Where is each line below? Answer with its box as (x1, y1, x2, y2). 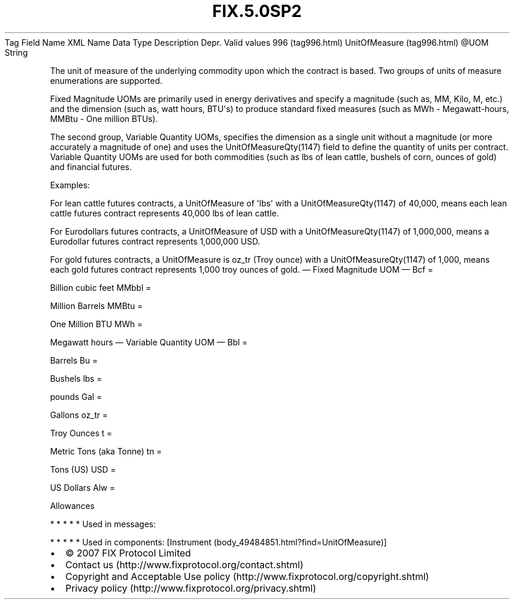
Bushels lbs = (50, 373, 102, 384)
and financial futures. (50, 161, 132, 172)
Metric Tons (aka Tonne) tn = (50, 446, 162, 456)
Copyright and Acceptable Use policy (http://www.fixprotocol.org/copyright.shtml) (65, 570, 430, 582)
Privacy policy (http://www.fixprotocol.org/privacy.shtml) (65, 582, 316, 594)
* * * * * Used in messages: (50, 518, 156, 529)
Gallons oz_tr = (50, 409, 108, 420)
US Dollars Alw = (50, 482, 116, 493)
